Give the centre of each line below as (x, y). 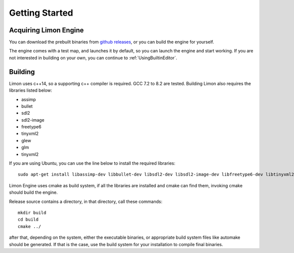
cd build (28, 220)
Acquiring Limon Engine (47, 30)
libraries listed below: (31, 90)
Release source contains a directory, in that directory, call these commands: (86, 202)
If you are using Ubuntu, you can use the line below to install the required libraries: (92, 163)
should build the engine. (34, 192)
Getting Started (41, 13)
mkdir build (32, 213)
